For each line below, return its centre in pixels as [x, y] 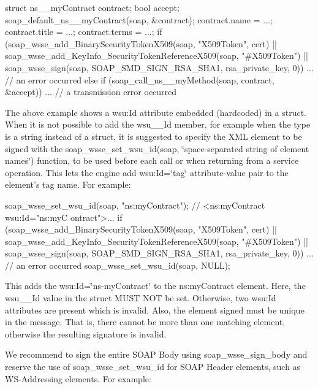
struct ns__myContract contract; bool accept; [92, 7]
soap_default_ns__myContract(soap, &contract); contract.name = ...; [139, 19]
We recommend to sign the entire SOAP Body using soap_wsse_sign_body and [156, 354]
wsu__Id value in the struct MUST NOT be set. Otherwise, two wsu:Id [141, 298]
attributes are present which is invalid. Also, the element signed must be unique [155, 310]
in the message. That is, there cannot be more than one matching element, [145, 322]
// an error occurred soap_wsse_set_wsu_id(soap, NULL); [118, 265]
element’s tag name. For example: [68, 184]
